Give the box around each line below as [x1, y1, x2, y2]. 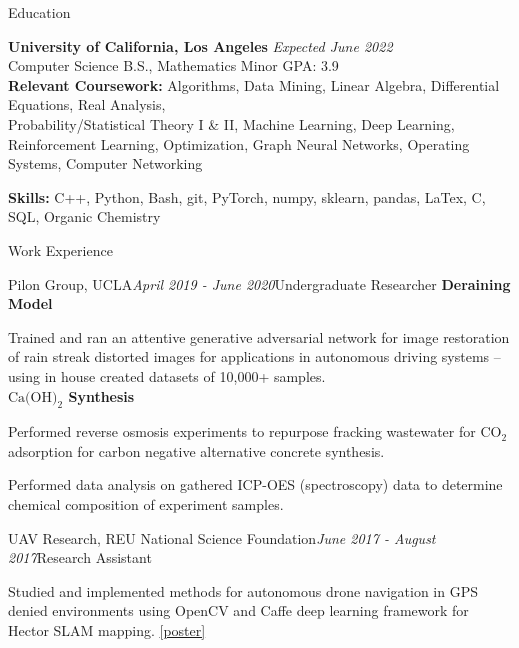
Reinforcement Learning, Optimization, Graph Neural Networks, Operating [8, 133, 470, 154]
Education [8, 2, 71, 22]
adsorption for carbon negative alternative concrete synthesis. [8, 440, 385, 461]
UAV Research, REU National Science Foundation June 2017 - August [8, 527, 436, 548]
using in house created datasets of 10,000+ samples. [8, 365, 326, 386]
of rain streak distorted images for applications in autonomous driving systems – [8, 346, 501, 367]
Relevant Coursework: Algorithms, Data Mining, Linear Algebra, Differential [8, 74, 500, 95]
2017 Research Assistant [8, 547, 152, 568]
